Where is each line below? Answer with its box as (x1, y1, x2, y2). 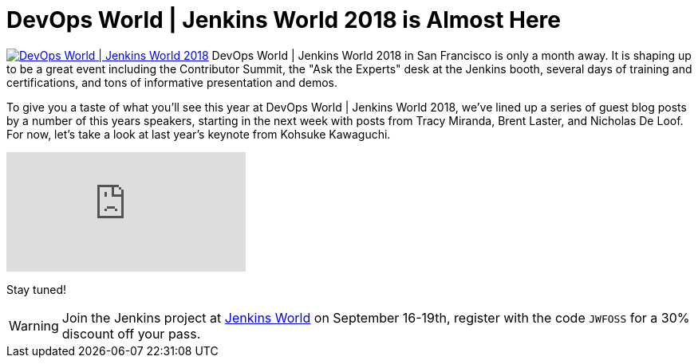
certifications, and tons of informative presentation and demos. (6, 75, 338, 89)
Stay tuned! (6, 282, 66, 296)
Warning (9, 317, 59, 334)
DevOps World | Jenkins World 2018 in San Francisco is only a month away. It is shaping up (211, 48, 692, 62)
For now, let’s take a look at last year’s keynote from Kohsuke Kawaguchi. (6, 127, 391, 141)
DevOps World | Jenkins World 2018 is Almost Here (6, 6, 562, 33)
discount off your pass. (61, 325, 201, 342)
